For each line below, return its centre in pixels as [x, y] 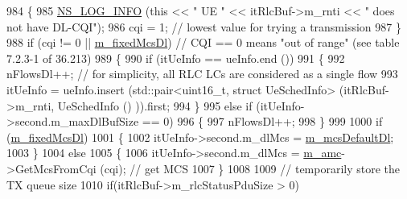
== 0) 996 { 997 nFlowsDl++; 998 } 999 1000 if [262, 121]
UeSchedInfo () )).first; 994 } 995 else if [155, 105]
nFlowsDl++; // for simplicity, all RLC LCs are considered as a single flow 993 [202, 74]
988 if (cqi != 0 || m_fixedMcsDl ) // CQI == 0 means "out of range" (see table [203, 42]
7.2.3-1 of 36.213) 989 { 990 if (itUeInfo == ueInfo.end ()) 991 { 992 [176, 58]
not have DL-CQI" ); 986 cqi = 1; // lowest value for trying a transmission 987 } [204, 26]
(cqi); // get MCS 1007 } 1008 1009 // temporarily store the [250, 168]
